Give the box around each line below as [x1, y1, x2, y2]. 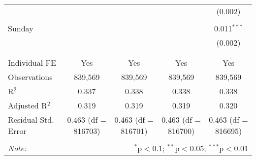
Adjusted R [8, 100, 47, 111]
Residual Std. [8, 114, 54, 125]
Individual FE [8, 57, 56, 68]
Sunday [8, 23, 33, 34]
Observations [8, 71, 53, 82]
